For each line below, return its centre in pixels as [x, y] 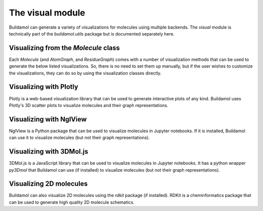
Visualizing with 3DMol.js [49, 151]
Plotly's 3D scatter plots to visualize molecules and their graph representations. [89, 105]
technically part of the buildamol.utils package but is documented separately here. [92, 34]
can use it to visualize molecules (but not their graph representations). [79, 138]
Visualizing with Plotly [44, 87]
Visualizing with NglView [48, 119]
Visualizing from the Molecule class [65, 48]
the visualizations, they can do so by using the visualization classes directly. [85, 73]
